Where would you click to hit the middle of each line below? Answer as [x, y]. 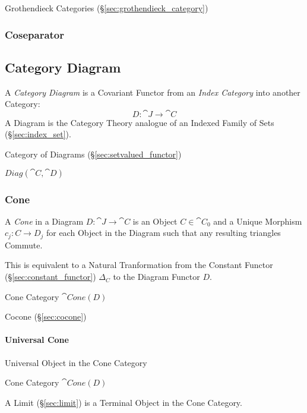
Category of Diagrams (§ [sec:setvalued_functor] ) [93, 154]
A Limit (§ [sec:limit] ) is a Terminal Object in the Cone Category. [124, 402]
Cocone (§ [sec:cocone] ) [46, 316]
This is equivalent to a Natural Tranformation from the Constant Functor [139, 265]
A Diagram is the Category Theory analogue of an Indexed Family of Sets [140, 122]
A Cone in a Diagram [44, 221]
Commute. [24, 245]
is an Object [155, 221]
